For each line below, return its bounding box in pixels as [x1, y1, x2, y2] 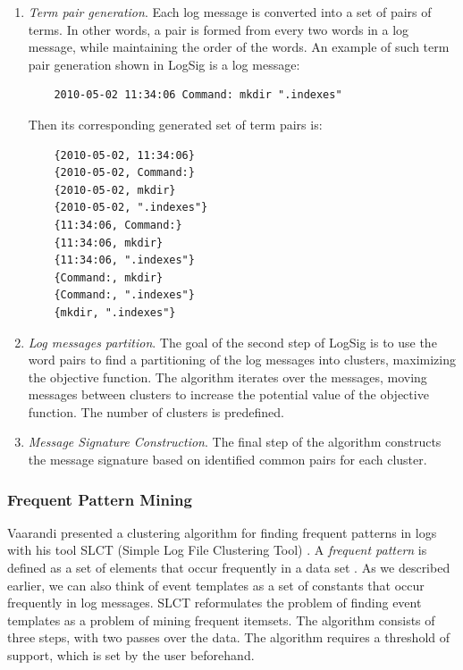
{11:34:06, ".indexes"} [54, 254, 195, 267]
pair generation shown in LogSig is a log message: [28, 54, 300, 73]
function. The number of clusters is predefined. [28, 402, 284, 421]
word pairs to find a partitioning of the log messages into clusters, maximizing [28, 350, 456, 369]
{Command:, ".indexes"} [54, 289, 195, 302]
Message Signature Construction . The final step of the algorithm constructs [28, 432, 442, 451]
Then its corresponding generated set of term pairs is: [28, 114, 323, 133]
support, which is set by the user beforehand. [7, 646, 255, 665]
